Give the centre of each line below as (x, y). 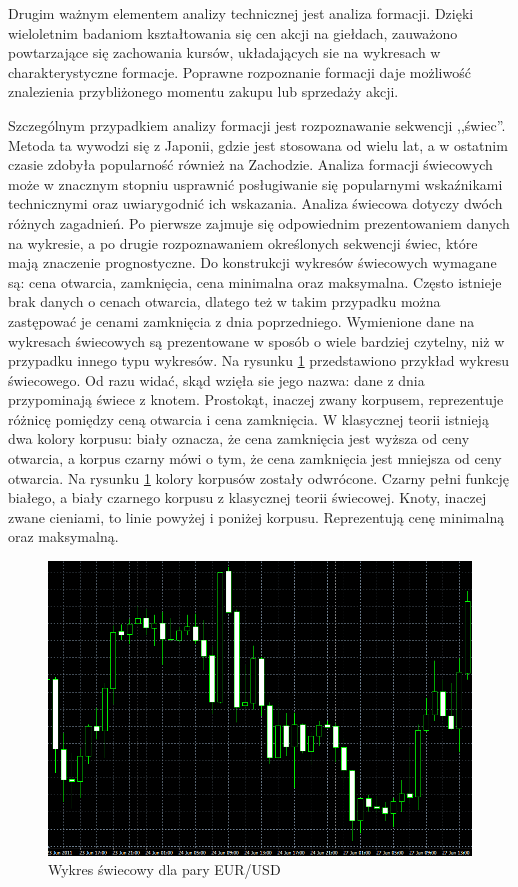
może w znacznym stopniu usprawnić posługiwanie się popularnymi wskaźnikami (255, 183)
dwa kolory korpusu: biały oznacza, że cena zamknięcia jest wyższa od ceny (239, 438)
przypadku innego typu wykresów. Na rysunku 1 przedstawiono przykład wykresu (259, 360)
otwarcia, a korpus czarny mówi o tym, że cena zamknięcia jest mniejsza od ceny (255, 458)
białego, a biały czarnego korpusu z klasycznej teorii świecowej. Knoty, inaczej (247, 497)
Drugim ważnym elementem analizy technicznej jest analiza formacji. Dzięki (241, 13)
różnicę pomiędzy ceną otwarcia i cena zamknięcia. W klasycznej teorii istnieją (248, 418)
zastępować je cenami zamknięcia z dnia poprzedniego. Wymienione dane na (241, 320)
